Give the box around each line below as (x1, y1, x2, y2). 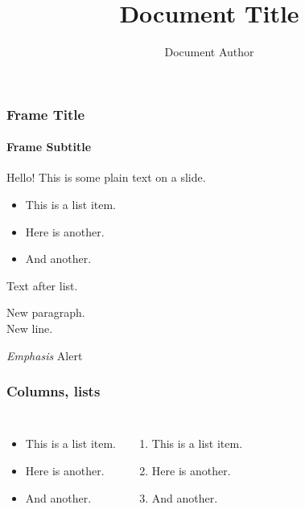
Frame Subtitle (6, 138, 92, 155)
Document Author (164, 43, 254, 60)
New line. (6, 320, 53, 336)
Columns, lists (6, 381, 101, 401)
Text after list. (6, 277, 78, 293)
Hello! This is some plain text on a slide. (6, 169, 206, 186)
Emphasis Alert (6, 347, 83, 363)
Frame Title (6, 104, 85, 124)
